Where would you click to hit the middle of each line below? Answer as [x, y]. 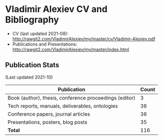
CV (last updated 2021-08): [40, 33]
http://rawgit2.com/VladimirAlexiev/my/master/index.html [71, 49]
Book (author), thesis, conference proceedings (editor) [72, 98]
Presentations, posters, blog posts [48, 122]
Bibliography [32, 20]
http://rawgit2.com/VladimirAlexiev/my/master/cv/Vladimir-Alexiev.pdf [84, 39]
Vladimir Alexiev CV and [56, 9]
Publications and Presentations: [45, 44]
